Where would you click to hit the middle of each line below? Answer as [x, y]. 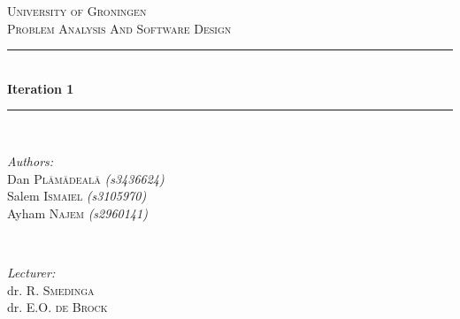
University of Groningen [77, 11]
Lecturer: [31, 272]
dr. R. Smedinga [51, 289]
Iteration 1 [41, 88]
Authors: [31, 160]
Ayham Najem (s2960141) [77, 213]
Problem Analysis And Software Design [119, 28]
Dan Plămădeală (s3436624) [86, 178]
